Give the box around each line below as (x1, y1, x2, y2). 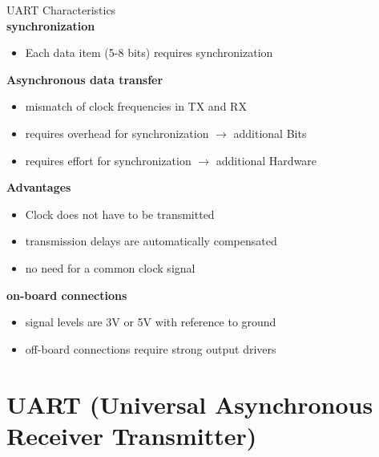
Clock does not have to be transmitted (25, 205, 215, 222)
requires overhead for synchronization (25, 124, 209, 141)
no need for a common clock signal (25, 259, 196, 276)
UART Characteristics (6, 2, 116, 18)
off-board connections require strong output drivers (25, 340, 276, 357)
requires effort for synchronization (25, 152, 192, 168)
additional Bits (233, 124, 307, 141)
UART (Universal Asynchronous (6, 387, 373, 420)
